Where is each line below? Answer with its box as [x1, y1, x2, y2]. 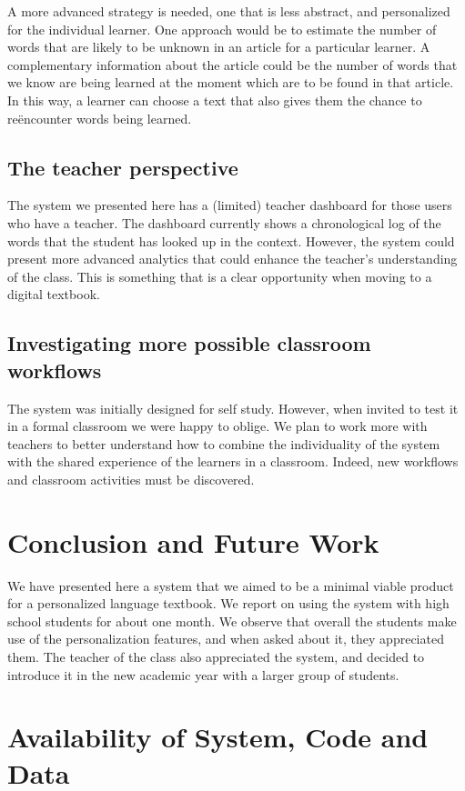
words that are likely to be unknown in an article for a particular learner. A [7, 37, 430, 56]
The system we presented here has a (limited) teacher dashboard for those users [7, 195, 452, 215]
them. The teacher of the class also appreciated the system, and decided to [7, 646, 425, 666]
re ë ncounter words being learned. [7, 108, 192, 127]
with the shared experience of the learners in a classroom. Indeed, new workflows [7, 452, 459, 471]
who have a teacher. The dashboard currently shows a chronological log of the [7, 213, 441, 232]
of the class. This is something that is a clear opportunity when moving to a [7, 266, 432, 285]
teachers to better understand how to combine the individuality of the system [7, 434, 440, 453]
